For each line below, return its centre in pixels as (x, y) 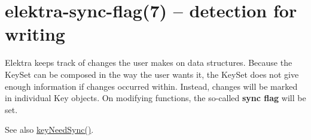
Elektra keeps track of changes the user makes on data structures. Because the (149, 63)
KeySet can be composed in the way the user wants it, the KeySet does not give (152, 74)
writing (35, 34)
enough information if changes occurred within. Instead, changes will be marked (151, 86)
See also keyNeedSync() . (49, 130)
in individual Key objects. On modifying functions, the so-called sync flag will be (155, 98)
